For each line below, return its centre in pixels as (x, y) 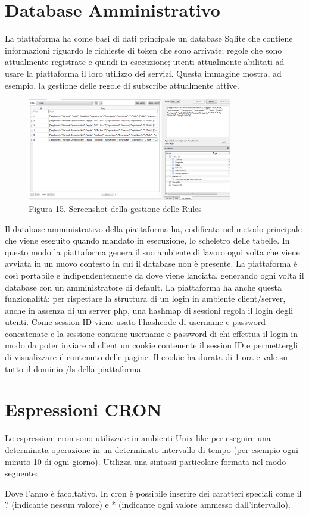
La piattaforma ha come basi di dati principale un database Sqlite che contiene (149, 38)
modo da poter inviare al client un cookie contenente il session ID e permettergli (152, 345)
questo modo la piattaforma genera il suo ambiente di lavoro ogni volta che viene (152, 252)
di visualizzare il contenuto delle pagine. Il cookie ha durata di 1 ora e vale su (146, 357)
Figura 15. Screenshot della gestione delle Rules (115, 208)
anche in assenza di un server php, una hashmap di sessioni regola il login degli (149, 310)
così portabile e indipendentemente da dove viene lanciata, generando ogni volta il (154, 275)
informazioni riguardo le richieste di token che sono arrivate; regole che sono (143, 50)
